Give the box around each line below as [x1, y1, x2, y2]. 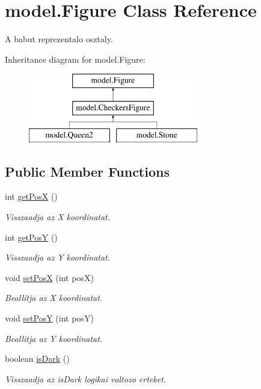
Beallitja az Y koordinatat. [5, 332, 103, 344]
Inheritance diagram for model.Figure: [5, 52, 146, 65]
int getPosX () [5, 190, 58, 203]
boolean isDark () [5, 352, 70, 365]
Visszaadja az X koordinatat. [5, 210, 111, 223]
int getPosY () [5, 230, 58, 243]
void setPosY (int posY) [5, 312, 94, 324]
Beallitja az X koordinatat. [5, 291, 103, 304]
